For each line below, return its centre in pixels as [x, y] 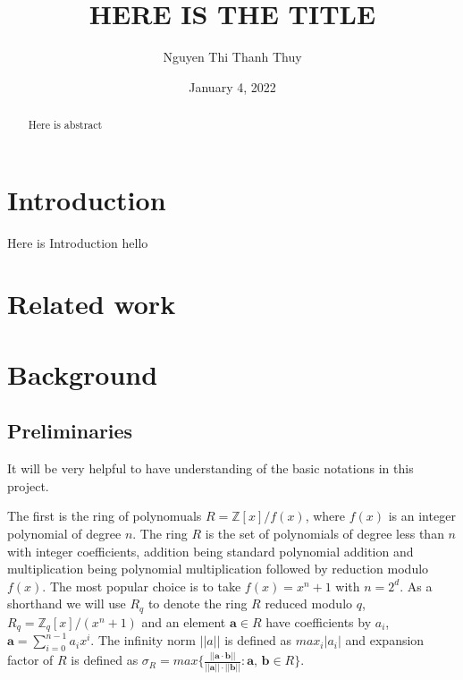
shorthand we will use [67, 603]
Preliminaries [70, 431]
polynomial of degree [64, 534]
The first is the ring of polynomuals [105, 516]
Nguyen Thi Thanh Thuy [232, 57]
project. [28, 485]
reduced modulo [309, 603]
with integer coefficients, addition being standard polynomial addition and [210, 551]
